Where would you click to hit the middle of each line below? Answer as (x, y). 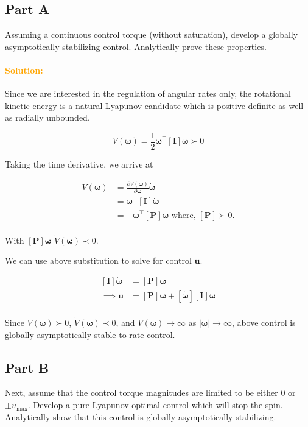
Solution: (24, 70)
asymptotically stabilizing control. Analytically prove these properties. (136, 46)
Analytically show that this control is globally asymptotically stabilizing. (141, 416)
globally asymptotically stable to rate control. (90, 334)
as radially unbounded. (47, 117)
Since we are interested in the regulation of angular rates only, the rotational (148, 94)
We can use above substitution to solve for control (98, 260)
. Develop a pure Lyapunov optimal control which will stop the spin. (155, 405)
